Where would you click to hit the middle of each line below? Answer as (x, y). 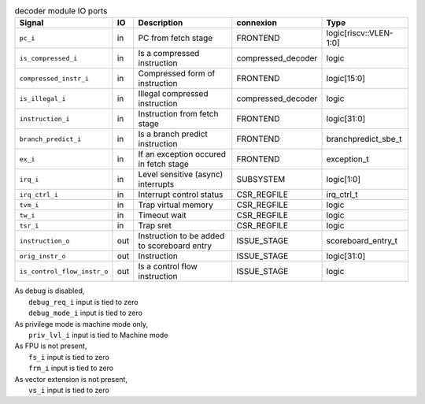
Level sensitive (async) (181, 175)
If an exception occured (182, 154)
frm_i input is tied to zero (71, 368)
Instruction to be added (181, 236)
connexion (257, 23)
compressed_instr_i (54, 78)
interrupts (156, 184)
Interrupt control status (181, 195)
